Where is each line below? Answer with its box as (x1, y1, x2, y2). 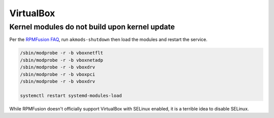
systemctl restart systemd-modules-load (20, 93, 122, 98)
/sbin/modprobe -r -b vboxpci (20, 71, 95, 77)
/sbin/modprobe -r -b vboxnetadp (20, 57, 104, 63)
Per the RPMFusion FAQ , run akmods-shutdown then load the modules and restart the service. (9, 36, 208, 43)
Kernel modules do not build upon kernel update (9, 22, 175, 31)
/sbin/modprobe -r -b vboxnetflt (20, 50, 104, 56)
